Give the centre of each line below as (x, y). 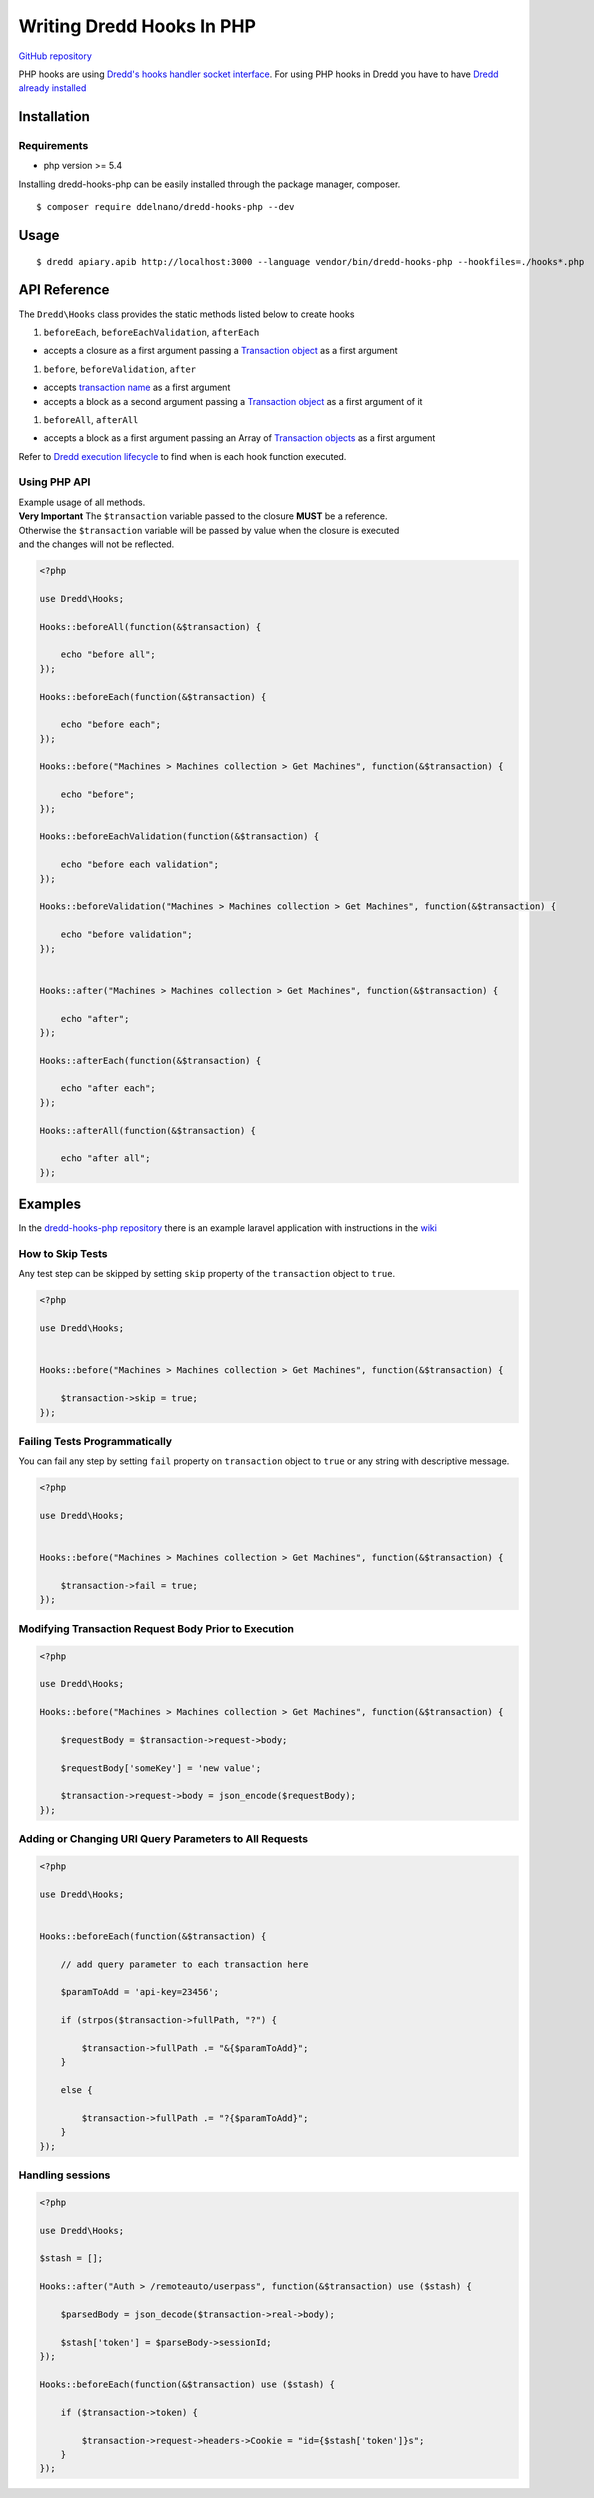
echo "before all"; (108, 654)
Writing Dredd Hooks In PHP (137, 26)
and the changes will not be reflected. (96, 544)
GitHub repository (55, 56)
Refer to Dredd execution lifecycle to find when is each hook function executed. (182, 456)
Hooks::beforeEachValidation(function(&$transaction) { (179, 836)
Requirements (53, 146)
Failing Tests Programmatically (95, 1441)
